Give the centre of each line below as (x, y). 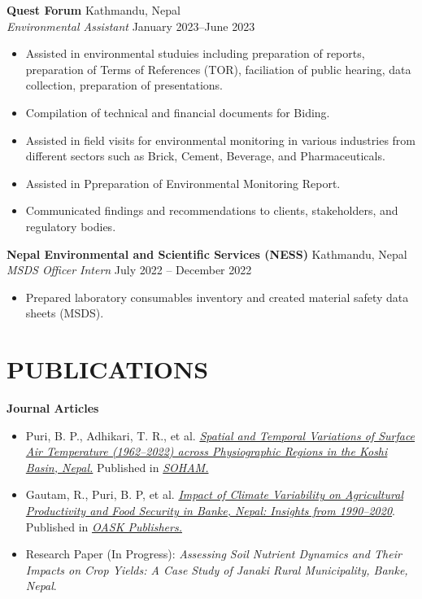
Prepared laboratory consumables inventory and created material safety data (217, 297)
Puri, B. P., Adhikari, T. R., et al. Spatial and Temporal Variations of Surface (220, 435)
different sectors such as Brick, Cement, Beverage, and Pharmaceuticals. (205, 156)
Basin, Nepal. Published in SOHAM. (117, 467)
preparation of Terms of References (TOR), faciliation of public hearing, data (218, 69)
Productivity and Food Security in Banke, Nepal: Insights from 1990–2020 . (210, 510)
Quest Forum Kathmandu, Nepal (94, 10)
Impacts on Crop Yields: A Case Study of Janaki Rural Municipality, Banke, (217, 569)
